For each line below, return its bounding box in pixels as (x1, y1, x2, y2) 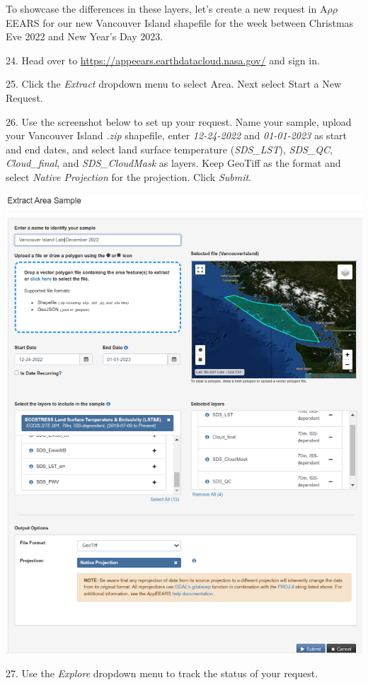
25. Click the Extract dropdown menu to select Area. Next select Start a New (6, 76, 342, 91)
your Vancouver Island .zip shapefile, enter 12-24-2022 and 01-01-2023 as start (6, 128, 347, 143)
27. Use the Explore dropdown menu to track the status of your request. (6, 665, 318, 680)
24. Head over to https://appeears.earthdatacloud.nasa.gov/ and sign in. (6, 52, 320, 67)
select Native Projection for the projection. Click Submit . (6, 169, 252, 184)
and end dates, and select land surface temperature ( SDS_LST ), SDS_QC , (6, 141, 333, 156)
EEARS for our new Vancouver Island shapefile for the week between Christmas (6, 15, 354, 30)
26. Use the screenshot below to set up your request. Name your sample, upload (6, 114, 352, 129)
